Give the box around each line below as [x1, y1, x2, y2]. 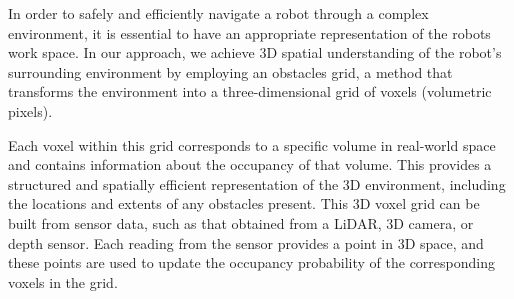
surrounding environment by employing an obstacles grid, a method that [8, 61, 453, 82]
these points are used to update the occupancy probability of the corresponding [8, 252, 496, 273]
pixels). [8, 100, 53, 121]
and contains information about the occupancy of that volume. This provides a [8, 154, 492, 175]
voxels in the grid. [8, 271, 118, 292]
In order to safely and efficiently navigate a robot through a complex [8, 3, 429, 23]
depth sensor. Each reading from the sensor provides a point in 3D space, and [8, 232, 484, 253]
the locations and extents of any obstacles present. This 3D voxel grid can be [8, 193, 480, 214]
